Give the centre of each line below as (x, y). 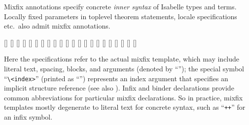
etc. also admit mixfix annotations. (57, 26)
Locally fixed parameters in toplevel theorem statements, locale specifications (121, 16)
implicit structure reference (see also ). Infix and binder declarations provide (119, 88)
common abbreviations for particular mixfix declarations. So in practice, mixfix (124, 97)
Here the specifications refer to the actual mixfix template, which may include (122, 59)
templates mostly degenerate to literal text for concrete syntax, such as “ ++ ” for (125, 107)
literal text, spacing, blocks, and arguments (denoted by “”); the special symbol (124, 68)
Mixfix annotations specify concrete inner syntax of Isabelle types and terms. (120, 6)
